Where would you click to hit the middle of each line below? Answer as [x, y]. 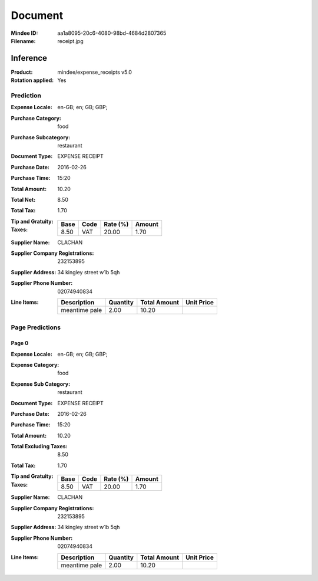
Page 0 [20, 343]
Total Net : [23, 199]
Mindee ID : [24, 33]
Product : [22, 72]
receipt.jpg [70, 41]
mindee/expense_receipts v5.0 [95, 72]
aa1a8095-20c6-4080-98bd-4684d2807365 [112, 33]
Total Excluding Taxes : [39, 447]
